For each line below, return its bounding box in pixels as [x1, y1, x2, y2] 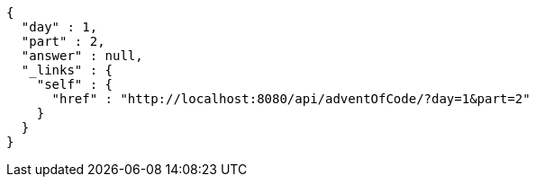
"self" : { [36, 77, 114, 92]
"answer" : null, [21, 48, 143, 63]
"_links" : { [21, 63, 114, 77]
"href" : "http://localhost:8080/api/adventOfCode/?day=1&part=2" [51, 92, 531, 106]
